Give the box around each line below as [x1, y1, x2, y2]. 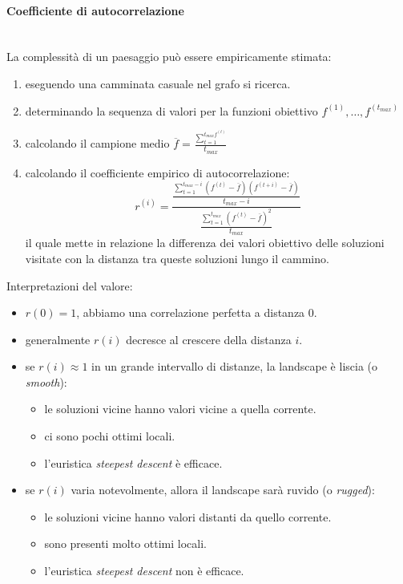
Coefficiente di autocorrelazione [6, 2, 184, 18]
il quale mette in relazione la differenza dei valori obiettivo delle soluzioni [25, 234, 385, 251]
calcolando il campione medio [25, 135, 170, 152]
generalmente [25, 331, 91, 347]
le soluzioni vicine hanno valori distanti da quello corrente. [44, 508, 332, 525]
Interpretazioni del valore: [6, 277, 133, 294]
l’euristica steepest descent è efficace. [44, 454, 223, 471]
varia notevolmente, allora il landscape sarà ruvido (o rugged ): [71, 481, 375, 498]
